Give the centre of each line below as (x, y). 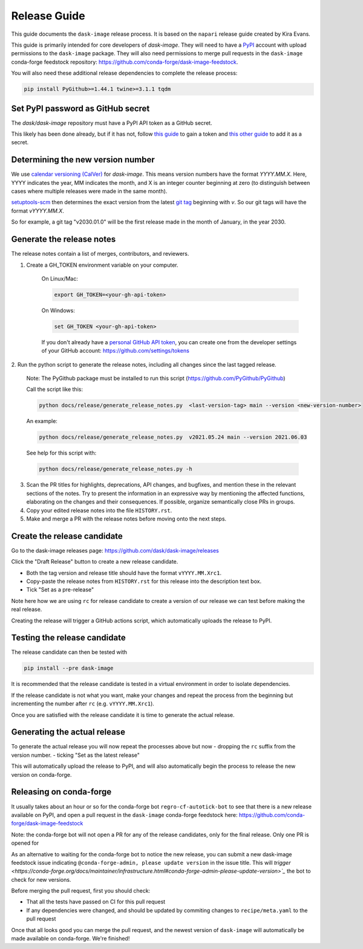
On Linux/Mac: (60, 278)
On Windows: (58, 310)
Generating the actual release (68, 732)
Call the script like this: (54, 389)
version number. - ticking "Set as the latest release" (76, 755)
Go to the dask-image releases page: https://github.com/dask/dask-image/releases (115, 550)
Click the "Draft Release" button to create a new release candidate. (95, 562)
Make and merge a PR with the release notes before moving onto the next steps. (126, 519)
